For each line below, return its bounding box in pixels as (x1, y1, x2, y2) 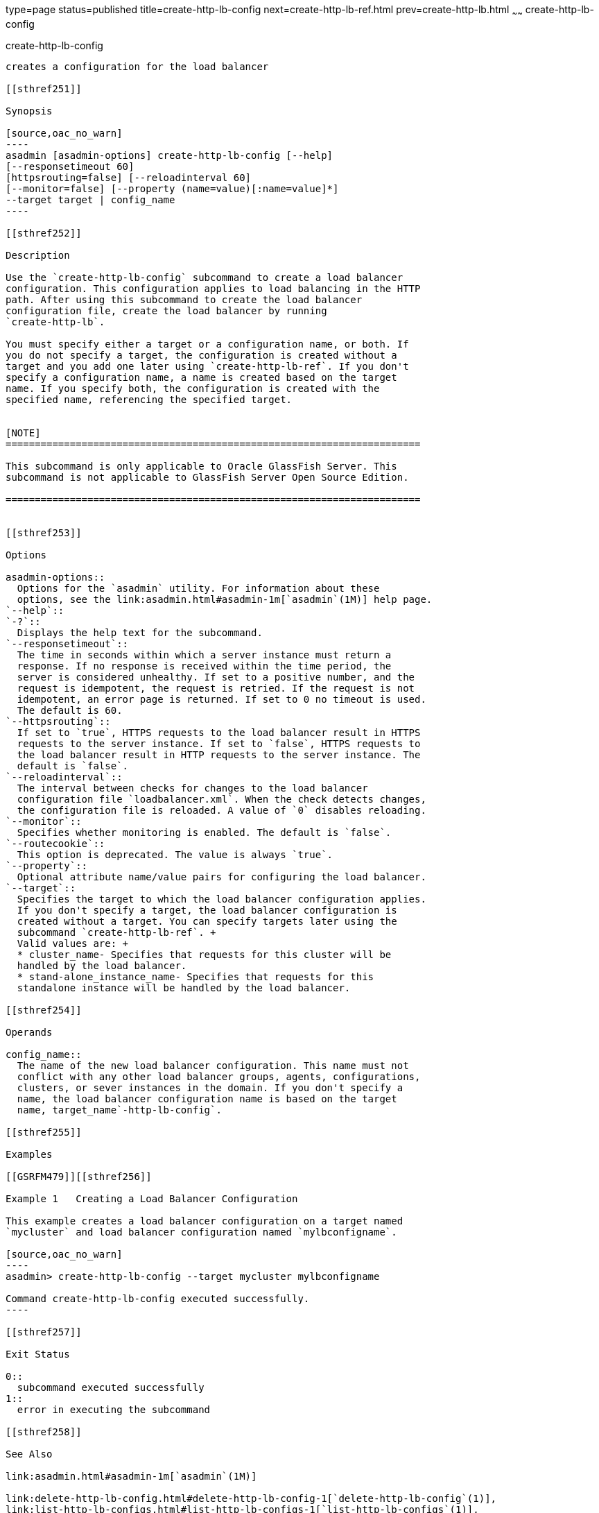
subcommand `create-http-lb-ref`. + (17, 926, 216, 938)
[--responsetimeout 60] (6, 160, 134, 172)
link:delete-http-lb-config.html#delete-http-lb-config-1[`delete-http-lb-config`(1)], (6, 1492, 497, 1504)
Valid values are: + (17, 937, 129, 949)
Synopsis (6, 105, 53, 117)
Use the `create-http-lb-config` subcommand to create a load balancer (6, 271, 403, 283)
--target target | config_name (6, 194, 175, 205)
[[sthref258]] (6, 1426, 82, 1437)
